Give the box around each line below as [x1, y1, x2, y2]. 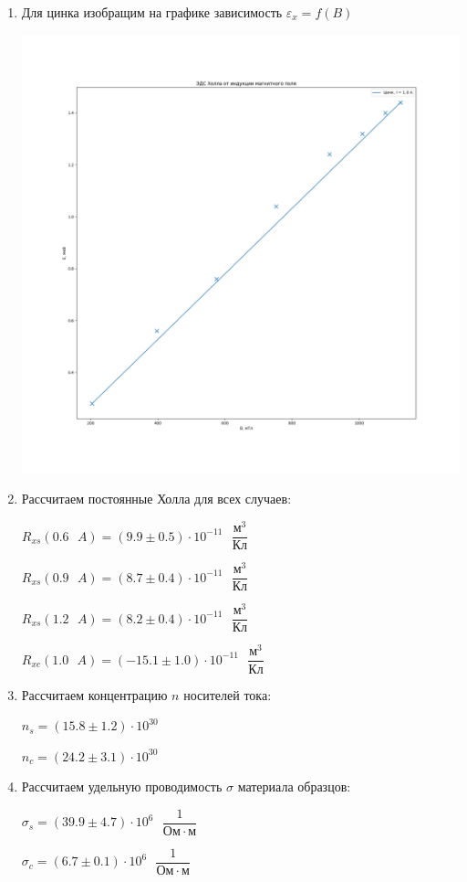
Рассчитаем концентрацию [21, 685, 168, 704]
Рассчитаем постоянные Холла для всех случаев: [21, 489, 292, 508]
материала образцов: [237, 777, 351, 796]
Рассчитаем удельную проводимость [21, 777, 223, 796]
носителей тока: [183, 685, 272, 704]
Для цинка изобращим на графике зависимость [21, 3, 283, 21]
